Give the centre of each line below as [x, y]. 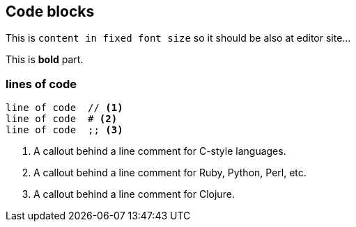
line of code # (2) [62, 119]
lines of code [41, 84]
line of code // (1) [64, 108]
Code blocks [50, 11]
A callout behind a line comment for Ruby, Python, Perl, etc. [170, 173]
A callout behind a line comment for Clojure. [134, 194]
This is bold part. [45, 60]
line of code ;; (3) [64, 130]
